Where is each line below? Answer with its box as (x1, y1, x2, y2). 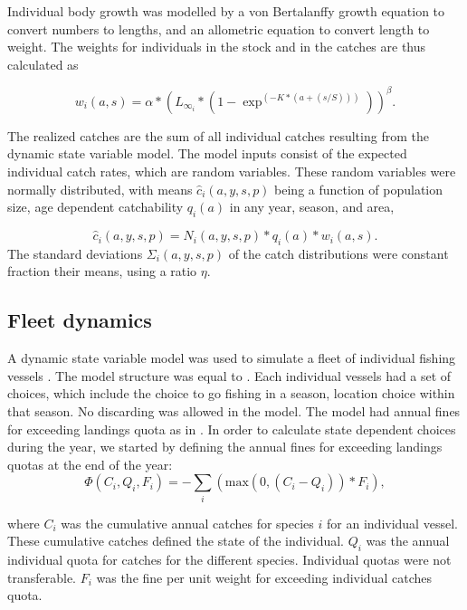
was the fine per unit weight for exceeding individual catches (96, 567, 432, 586)
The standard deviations (7, 243, 143, 262)
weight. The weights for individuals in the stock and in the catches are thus (7, 37, 426, 56)
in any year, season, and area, (229, 197, 395, 216)
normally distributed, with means (7, 179, 193, 198)
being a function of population (274, 179, 443, 198)
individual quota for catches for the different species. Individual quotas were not (7, 550, 452, 569)
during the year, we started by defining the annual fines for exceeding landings (7, 437, 443, 456)
